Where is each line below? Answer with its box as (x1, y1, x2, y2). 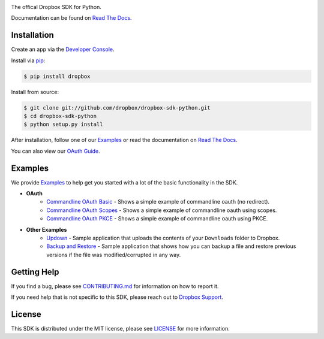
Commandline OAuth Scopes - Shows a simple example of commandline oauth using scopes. (46, 207, 277, 214)
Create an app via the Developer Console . (11, 46, 115, 53)
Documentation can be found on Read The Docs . (11, 14, 132, 22)
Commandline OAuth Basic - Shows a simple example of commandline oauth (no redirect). (46, 198, 270, 205)
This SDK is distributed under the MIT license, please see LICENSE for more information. (11, 325, 230, 332)
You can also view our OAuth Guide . (11, 147, 100, 155)
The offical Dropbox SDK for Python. (11, 4, 102, 10)
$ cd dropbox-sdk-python (23, 113, 97, 120)
